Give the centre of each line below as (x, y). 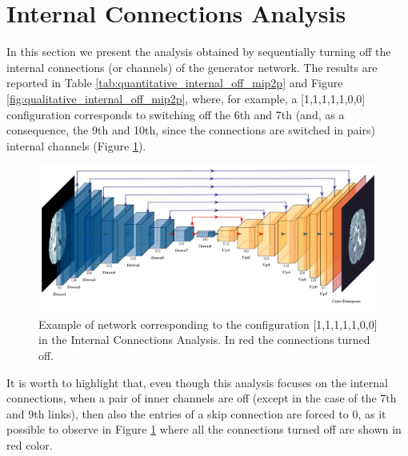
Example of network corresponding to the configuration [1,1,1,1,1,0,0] (208, 324)
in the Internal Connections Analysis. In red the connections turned (204, 340)
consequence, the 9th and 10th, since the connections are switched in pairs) (191, 130)
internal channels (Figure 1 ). (76, 145)
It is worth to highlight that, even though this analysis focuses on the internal (197, 382)
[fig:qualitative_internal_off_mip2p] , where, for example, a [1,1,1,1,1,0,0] (186, 98)
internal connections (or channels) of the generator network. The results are (192, 67)
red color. (30, 444)
